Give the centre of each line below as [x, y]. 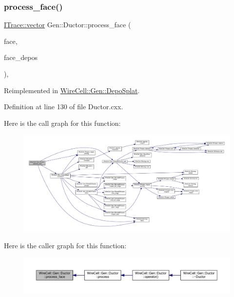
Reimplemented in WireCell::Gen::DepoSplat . [72, 90]
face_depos [21, 57]
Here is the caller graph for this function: [65, 246]
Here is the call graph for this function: [62, 123]
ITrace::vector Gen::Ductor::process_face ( [68, 25]
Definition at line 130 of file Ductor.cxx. [64, 107]
